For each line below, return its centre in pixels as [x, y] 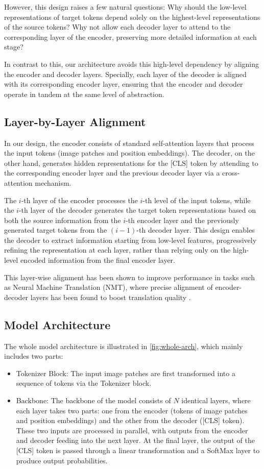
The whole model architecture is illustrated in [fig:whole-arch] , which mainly [124, 346]
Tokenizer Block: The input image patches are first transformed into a [126, 373]
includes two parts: [34, 356]
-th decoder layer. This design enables [196, 230]
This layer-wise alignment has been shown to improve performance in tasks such [130, 277]
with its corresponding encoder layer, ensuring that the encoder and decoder [124, 84]
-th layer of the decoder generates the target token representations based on [137, 210]
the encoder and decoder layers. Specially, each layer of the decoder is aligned [125, 74]
